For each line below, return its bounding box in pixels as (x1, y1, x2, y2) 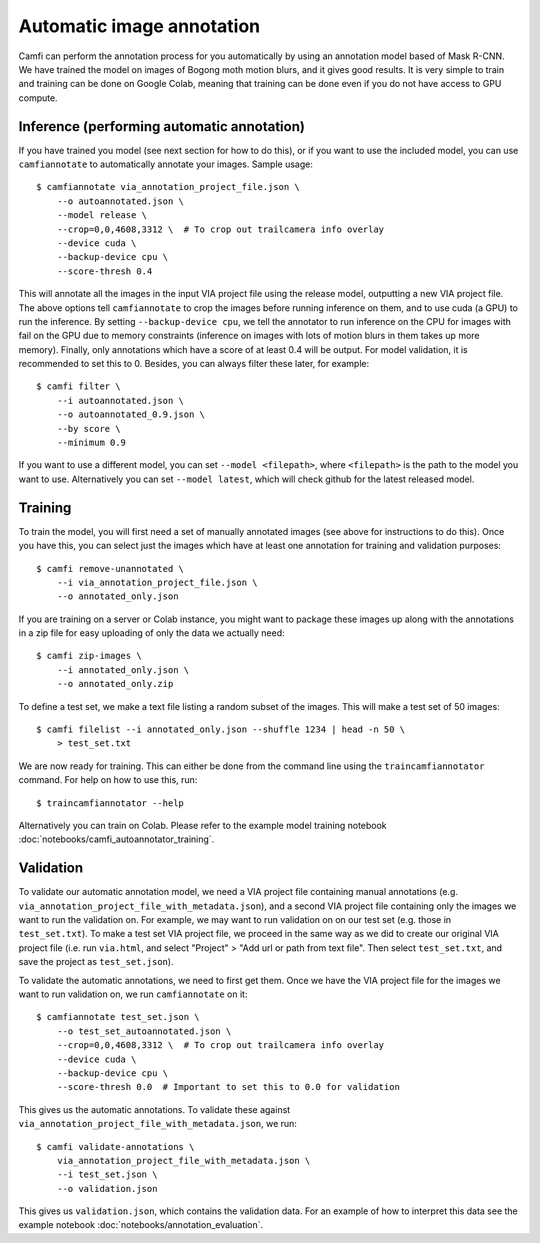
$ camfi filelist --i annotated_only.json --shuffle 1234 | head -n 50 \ (36, 724, 406, 735)
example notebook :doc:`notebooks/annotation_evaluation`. (18, 1219, 264, 1231)
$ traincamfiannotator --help (36, 797, 185, 809)
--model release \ (56, 210, 148, 221)
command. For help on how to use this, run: (18, 774, 198, 786)
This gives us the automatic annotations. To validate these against (18, 1103, 291, 1115)
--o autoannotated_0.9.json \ (56, 409, 205, 420)
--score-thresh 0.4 (56, 265, 153, 277)
